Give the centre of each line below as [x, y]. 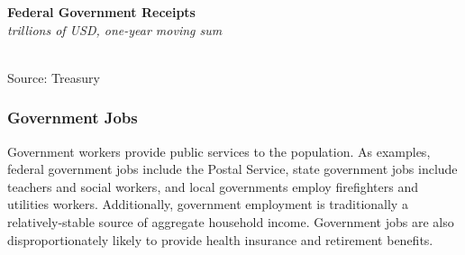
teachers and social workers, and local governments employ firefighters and [213, 186]
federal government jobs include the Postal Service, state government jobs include [232, 169]
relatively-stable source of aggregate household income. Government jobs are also [231, 221]
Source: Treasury [54, 77]
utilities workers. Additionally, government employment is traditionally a [208, 204]
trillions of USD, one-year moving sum [115, 29]
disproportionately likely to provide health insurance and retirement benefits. [220, 239]
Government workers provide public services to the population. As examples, [219, 151]
